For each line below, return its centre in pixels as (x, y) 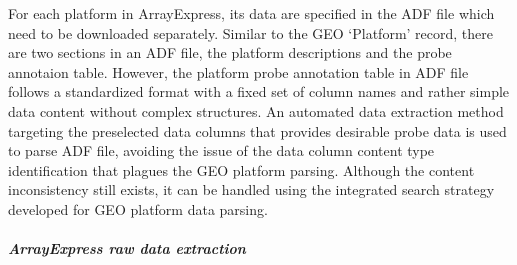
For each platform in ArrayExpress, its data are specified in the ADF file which (251, 13)
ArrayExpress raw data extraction (127, 248)
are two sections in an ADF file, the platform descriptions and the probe (230, 52)
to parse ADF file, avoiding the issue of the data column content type (221, 150)
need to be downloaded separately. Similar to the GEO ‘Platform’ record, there (251, 32)
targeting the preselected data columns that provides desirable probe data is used (257, 130)
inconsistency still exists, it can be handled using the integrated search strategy (251, 189)
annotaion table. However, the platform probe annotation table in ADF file (238, 71)
